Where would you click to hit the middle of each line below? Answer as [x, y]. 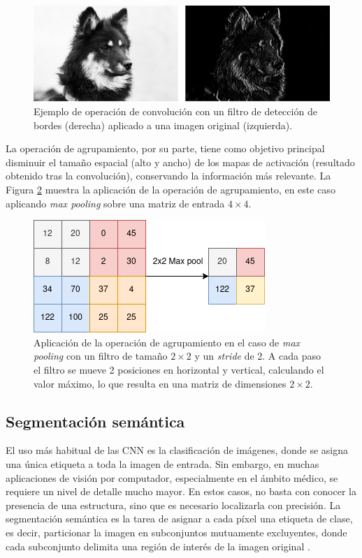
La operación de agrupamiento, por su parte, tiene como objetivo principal [165, 148]
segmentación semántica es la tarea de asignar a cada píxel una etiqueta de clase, [179, 519]
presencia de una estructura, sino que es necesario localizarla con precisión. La [173, 505]
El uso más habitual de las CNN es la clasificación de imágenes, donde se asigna [177, 450]
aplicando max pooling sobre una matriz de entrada [115, 203]
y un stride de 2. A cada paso [258, 356]
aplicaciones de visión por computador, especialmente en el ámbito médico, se [172, 477]
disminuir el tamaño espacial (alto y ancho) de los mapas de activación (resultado [180, 162]
